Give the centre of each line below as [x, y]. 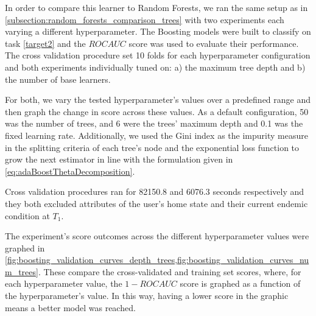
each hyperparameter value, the [64, 283]
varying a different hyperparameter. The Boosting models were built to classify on [158, 31]
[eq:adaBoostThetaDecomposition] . [70, 171]
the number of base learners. [58, 79]
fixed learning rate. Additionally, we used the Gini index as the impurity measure [156, 135]
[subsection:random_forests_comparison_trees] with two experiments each [145, 19]
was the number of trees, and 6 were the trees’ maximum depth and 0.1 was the [154, 123]
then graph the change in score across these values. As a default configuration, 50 [157, 111]
